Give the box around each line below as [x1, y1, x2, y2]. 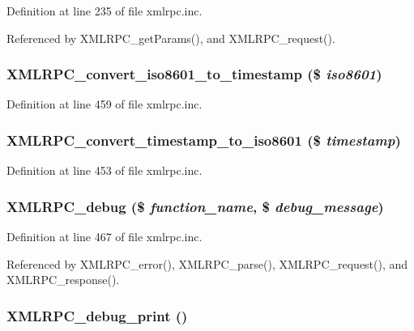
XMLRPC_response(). [6, 271, 120, 288]
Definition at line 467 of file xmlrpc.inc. [6, 228, 203, 245]
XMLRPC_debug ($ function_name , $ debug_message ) [6, 196, 384, 216]
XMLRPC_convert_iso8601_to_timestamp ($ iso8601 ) [6, 64, 382, 84]
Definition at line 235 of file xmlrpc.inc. [6, 2, 203, 19]
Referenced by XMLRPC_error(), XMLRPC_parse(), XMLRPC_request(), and [6, 255, 408, 272]
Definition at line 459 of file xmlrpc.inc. [6, 95, 203, 112]
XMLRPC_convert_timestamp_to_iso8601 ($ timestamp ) [6, 129, 401, 150]
